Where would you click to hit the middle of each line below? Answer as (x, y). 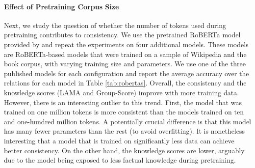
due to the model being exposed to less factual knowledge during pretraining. (120, 160)
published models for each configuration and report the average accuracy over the (127, 73)
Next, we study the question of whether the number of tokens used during (115, 25)
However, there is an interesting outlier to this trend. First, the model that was (123, 102)
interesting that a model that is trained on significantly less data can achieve (119, 140)
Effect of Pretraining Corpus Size (62, 6)
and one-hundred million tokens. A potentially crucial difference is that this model (127, 121)
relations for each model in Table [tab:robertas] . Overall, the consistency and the (125, 83)
